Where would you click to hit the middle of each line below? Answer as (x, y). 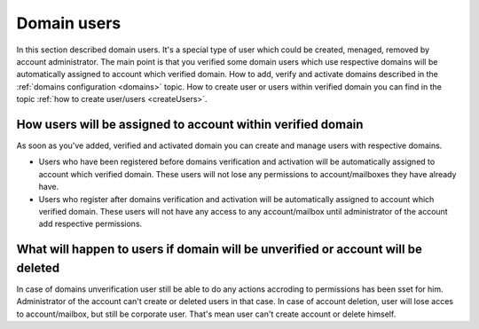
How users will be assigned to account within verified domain (190, 124)
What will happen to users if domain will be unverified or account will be (220, 250)
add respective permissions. (90, 224)
